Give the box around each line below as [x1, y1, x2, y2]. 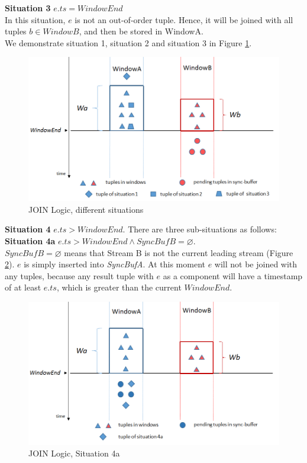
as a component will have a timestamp [163, 269, 303, 282]
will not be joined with [214, 258, 298, 270]
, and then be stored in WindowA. [79, 25, 203, 37]
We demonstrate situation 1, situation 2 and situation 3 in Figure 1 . [5, 36, 252, 49]
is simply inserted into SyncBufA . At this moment [24, 258, 205, 270]
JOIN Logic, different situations [28, 203, 144, 215]
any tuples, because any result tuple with [5, 269, 154, 282]
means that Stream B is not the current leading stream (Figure [64, 246, 293, 258]
